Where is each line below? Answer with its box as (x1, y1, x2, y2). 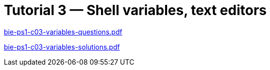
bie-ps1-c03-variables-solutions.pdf (4, 42, 120, 51)
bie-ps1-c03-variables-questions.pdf (4, 27, 122, 36)
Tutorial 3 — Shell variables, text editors (4, 2, 267, 18)
